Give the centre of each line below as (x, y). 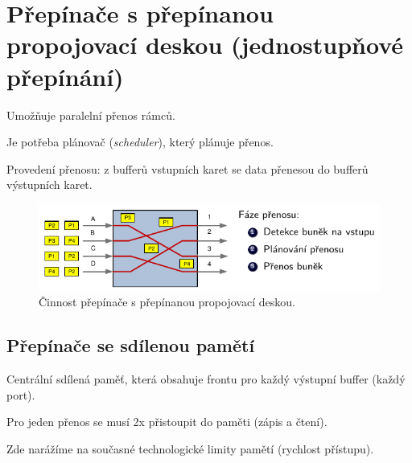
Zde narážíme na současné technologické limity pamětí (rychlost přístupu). (190, 448)
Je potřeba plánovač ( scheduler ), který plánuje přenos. (140, 142)
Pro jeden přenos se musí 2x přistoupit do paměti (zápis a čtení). (167, 422)
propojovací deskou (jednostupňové (205, 45)
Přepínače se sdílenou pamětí (131, 345)
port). (21, 394)
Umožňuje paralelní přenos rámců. (91, 115)
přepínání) (65, 76)
